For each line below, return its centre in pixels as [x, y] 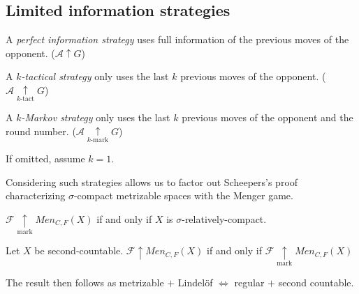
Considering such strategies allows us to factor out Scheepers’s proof [152, 181]
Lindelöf [195, 282]
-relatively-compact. [224, 218]
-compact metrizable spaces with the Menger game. [183, 195]
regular [249, 282]
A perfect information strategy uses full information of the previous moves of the [177, 39]
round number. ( [41, 131]
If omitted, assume [45, 158]
